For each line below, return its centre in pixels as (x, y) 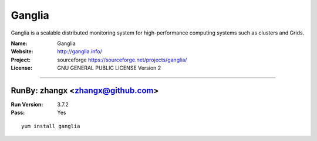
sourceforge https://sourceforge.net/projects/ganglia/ (122, 60)
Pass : (18, 113)
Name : (19, 43)
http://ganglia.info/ (80, 51)
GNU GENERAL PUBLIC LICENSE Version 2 (109, 68)
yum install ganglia (51, 126)
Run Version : (27, 105)
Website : (22, 51)
